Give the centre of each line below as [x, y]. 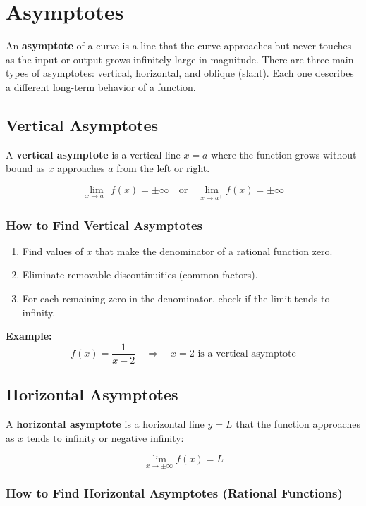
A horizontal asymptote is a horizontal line [105, 424]
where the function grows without [284, 154]
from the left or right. [163, 168]
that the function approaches [298, 424]
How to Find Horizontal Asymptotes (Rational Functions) [174, 493]
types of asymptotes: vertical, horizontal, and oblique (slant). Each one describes [180, 73]
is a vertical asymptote [247, 354]
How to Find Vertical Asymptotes [104, 224]
